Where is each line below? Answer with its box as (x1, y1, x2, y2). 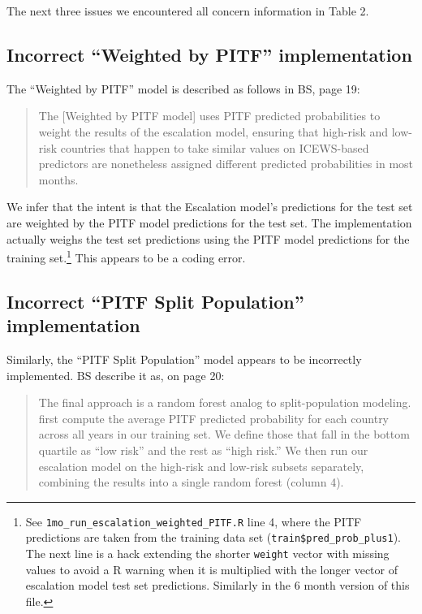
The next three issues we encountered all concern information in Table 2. (6, 2, 369, 19)
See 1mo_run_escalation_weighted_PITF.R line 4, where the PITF (25, 512, 362, 530)
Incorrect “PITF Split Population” (6, 288, 304, 313)
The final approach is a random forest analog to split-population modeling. (38, 394, 411, 411)
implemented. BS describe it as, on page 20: (6, 366, 225, 383)
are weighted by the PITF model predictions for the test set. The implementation (6, 214, 412, 231)
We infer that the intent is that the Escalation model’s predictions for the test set (6, 198, 413, 215)
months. (38, 171, 79, 188)
